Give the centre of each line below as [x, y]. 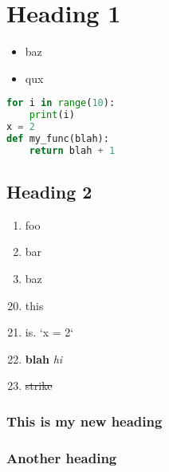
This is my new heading [84, 421]
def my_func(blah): [58, 138]
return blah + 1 [72, 150]
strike [39, 385]
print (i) [52, 115]
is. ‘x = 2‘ [49, 332]
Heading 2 [49, 192]
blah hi [44, 358]
